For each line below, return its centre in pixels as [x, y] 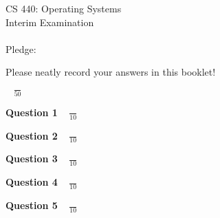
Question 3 [32, 159]
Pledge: [21, 48]
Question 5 [32, 205]
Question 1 [32, 112]
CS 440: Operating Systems [64, 8]
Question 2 [32, 135]
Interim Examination [50, 22]
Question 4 [32, 182]
